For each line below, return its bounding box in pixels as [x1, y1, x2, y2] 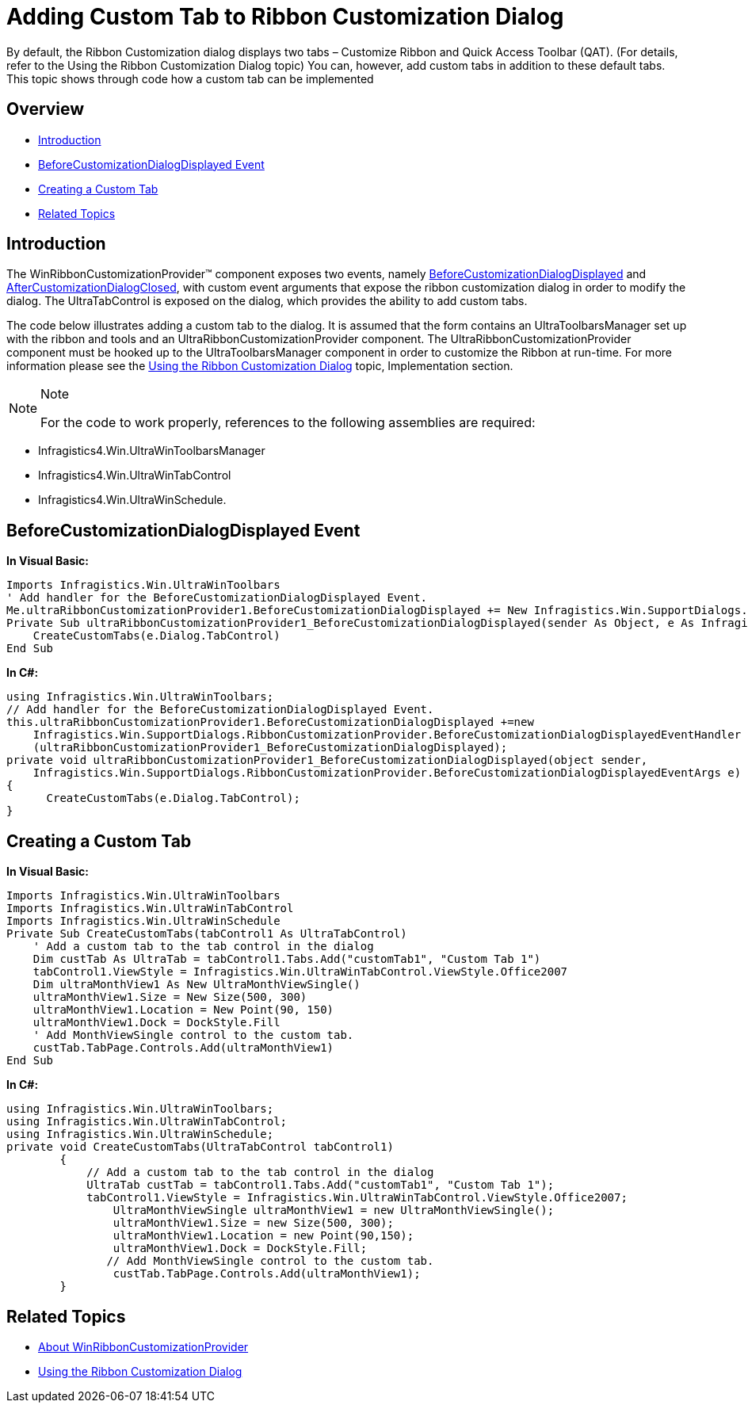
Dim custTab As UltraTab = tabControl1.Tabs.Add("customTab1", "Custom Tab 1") [32, 953, 541, 966]
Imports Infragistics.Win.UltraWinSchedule [6, 915, 280, 928]
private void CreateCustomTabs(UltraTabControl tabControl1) [6, 1140, 394, 1154]
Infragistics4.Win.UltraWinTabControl [38, 468, 231, 483]
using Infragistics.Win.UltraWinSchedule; [6, 1128, 274, 1141]
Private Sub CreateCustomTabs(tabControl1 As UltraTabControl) [6, 927, 407, 941]
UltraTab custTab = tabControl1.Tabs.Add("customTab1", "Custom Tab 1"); [86, 1178, 555, 1192]
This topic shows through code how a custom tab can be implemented [6, 71, 374, 86]
